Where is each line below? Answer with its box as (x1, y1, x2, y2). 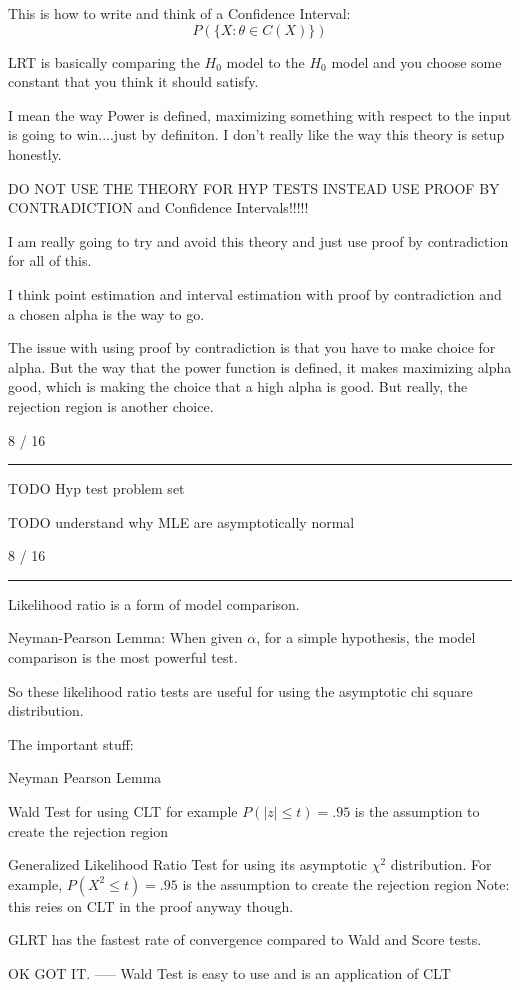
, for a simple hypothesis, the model (256, 627, 476, 648)
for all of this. (8, 250, 92, 271)
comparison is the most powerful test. (8, 647, 238, 668)
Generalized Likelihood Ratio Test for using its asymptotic (8, 854, 368, 875)
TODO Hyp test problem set (8, 478, 185, 499)
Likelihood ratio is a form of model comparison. (8, 593, 300, 614)
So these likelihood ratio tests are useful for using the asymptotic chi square (8, 680, 473, 701)
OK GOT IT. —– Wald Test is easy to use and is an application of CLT (8, 963, 451, 983)
